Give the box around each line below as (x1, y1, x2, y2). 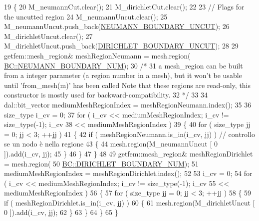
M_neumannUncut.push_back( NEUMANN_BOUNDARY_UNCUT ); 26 (4, 21, 230, 31)
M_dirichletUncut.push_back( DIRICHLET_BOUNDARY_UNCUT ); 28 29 (4, 40, 239, 51)
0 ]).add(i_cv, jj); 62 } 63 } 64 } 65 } (4, 207, 118, 217)
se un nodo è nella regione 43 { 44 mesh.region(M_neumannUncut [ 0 (4, 138, 218, 149)
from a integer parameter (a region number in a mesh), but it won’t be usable (4, 70, 242, 80)
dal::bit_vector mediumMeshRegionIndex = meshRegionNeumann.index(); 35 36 (4, 99, 252, 109)
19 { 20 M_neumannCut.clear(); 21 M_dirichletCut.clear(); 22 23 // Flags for (4, 1, 245, 11)
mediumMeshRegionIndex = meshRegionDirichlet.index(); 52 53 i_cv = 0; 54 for (4, 168, 253, 178)
